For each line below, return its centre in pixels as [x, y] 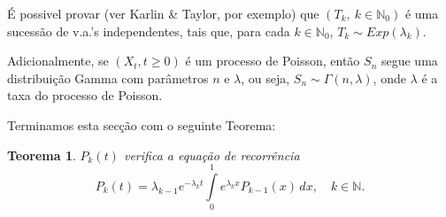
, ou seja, [265, 77]
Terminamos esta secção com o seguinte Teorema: [142, 124]
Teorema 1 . [42, 155]
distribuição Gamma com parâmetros [108, 77]
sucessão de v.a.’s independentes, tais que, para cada [149, 31]
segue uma [409, 61]
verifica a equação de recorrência [211, 155]
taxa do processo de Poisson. [85, 95]
